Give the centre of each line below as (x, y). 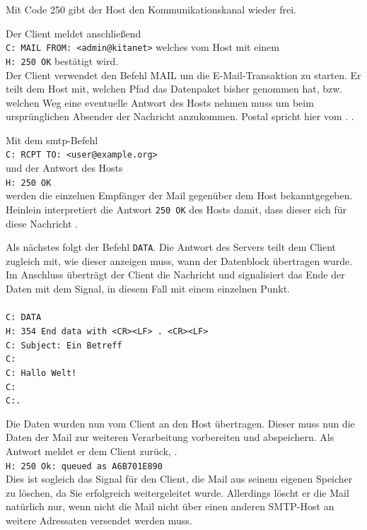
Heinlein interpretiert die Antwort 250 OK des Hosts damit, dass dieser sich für (176, 209)
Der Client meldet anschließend (74, 33)
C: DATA (24, 318)
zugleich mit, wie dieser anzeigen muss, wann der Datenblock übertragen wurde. (179, 260)
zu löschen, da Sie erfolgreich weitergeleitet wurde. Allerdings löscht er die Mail (177, 492)
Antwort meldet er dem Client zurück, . (92, 451)
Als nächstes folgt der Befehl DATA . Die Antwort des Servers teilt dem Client (171, 247)
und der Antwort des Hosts (64, 168)
